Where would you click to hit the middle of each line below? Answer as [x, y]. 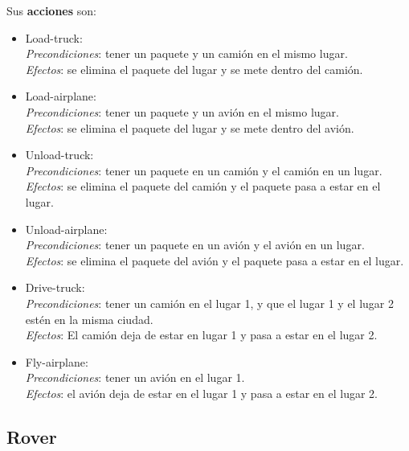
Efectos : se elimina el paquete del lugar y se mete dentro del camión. [194, 69]
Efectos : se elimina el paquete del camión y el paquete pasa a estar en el [203, 186]
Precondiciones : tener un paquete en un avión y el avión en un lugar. [195, 245]
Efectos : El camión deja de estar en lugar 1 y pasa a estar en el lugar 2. [201, 335]
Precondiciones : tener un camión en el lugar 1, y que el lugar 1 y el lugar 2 [209, 303]
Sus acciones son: [51, 10]
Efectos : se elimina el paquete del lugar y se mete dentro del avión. [190, 127]
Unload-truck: [59, 155]
